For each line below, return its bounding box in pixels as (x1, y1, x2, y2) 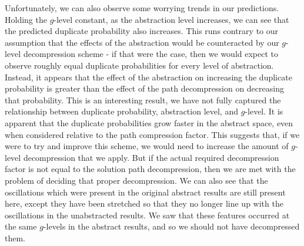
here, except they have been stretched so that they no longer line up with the (5, 197, 283, 210)
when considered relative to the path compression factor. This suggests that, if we (5, 128, 300, 140)
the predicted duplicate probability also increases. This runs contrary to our (5, 25, 279, 37)
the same (5, 220, 37, 232)
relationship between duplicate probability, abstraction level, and (5, 105, 238, 117)
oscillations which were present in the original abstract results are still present (5, 186, 286, 198)
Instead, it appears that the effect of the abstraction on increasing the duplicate (5, 70, 292, 83)
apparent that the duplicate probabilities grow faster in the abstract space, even (5, 116, 293, 129)
